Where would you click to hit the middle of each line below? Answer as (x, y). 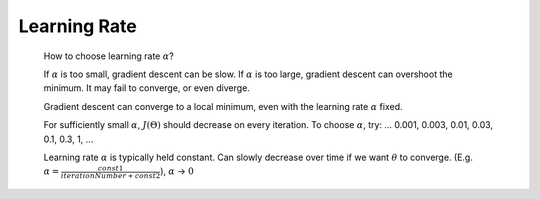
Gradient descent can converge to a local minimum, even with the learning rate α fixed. (223, 106)
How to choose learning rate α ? (108, 56)
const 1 (110, 168)
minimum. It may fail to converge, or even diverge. (146, 88)
